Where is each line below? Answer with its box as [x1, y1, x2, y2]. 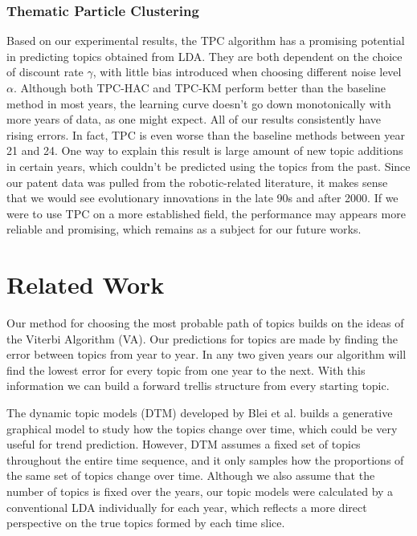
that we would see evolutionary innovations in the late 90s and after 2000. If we [6, 189, 399, 206]
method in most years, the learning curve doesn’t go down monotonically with [6, 95, 391, 112]
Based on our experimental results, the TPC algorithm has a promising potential [6, 32, 405, 49]
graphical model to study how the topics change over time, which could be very [6, 420, 398, 437]
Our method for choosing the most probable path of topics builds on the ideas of [6, 315, 404, 331]
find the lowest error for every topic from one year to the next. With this [6, 361, 366, 378]
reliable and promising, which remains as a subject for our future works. [6, 221, 362, 238]
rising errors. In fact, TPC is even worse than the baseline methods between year [6, 126, 405, 143]
